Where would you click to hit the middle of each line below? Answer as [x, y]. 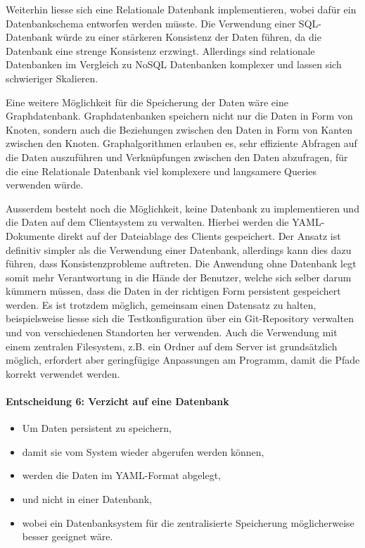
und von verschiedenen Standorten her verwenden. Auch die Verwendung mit [172, 332]
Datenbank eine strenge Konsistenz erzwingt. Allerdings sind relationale [160, 50]
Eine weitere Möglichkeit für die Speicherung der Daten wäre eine [147, 102]
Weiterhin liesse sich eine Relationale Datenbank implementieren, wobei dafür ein [181, 9]
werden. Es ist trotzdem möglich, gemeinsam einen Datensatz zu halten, [161, 304]
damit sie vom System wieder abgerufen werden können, [143, 451]
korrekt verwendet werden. [63, 373]
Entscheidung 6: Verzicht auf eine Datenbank [117, 401]
